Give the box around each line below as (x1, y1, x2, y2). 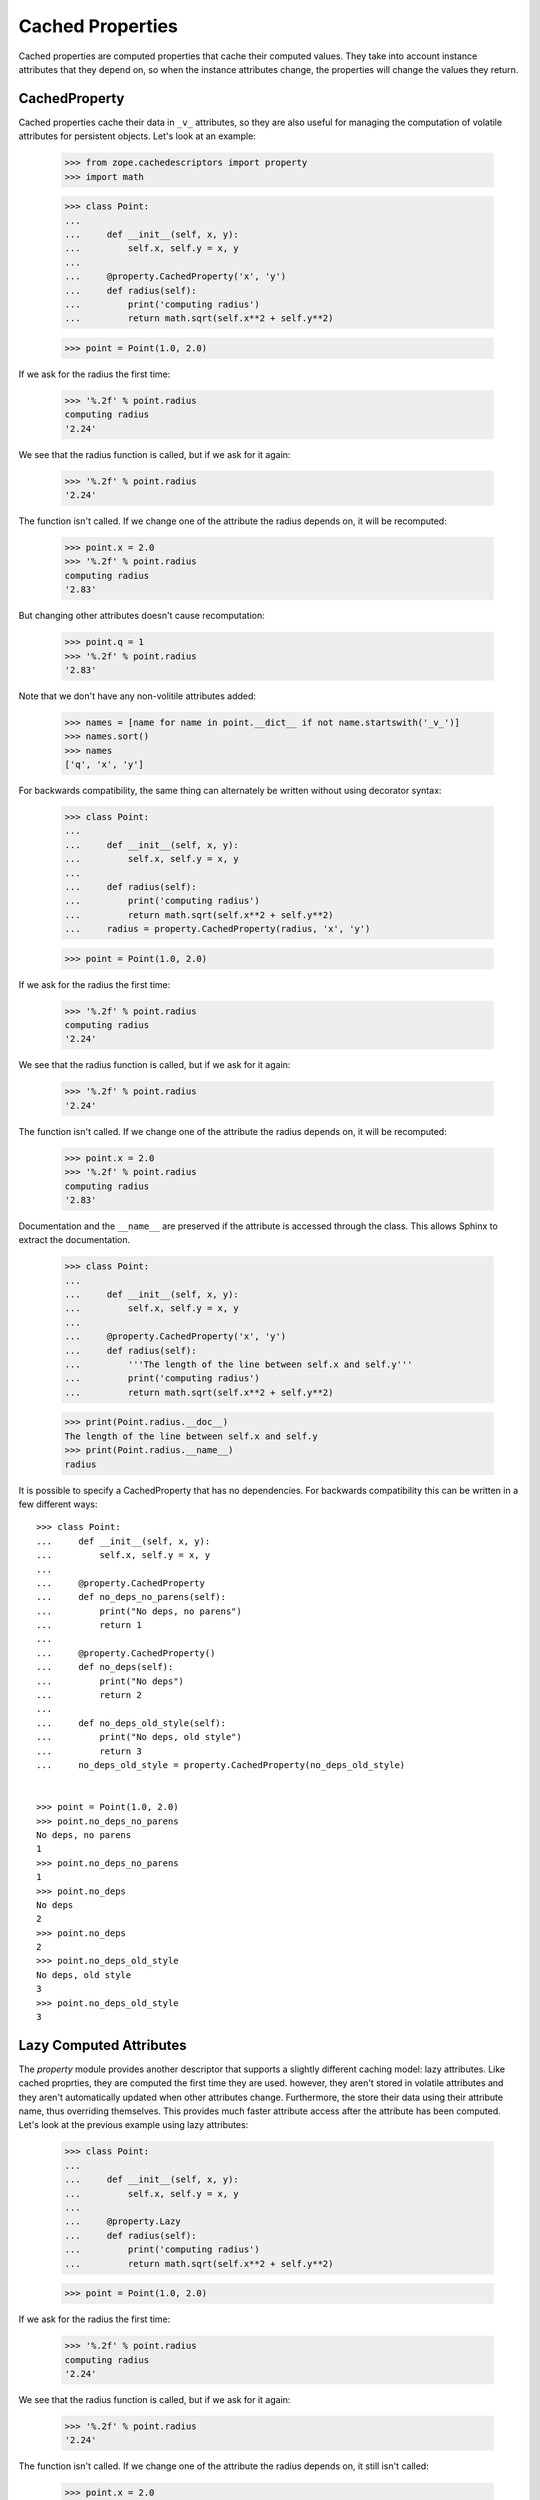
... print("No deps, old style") (36, 1731, 242, 1743)
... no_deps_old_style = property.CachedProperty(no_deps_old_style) (36, 1759, 406, 1770)
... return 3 (36, 1745, 142, 1757)
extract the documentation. (18, 1234, 131, 1246)
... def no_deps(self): (36, 1661, 174, 1673)
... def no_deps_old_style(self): (36, 1717, 227, 1729)
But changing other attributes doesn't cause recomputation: (18, 610, 265, 622)
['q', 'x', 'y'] (64, 759, 145, 770)
